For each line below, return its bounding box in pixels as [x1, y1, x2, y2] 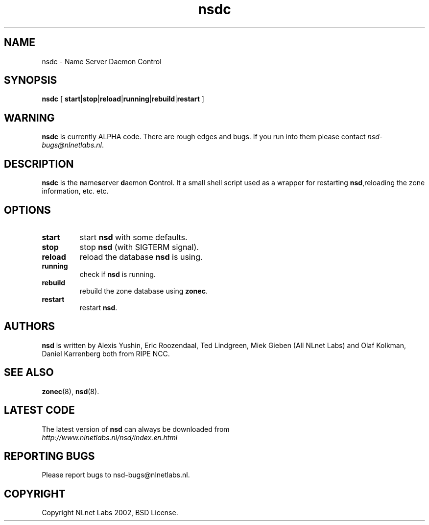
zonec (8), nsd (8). [42, 387, 99, 396]
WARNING [4, 111, 55, 124]
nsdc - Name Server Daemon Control [42, 57, 162, 66]
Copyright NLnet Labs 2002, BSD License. [42, 508, 178, 517]
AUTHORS [4, 320, 55, 333]
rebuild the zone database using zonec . [79, 286, 208, 295]
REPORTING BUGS [4, 450, 95, 462]
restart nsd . [79, 303, 118, 312]
